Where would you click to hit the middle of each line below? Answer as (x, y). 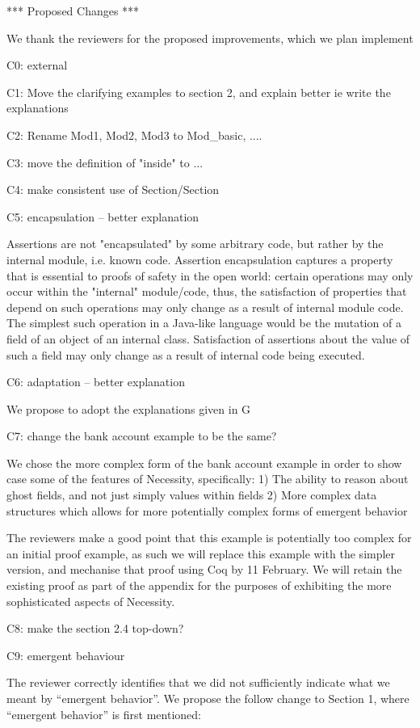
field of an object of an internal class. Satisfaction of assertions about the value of (208, 338)
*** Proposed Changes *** (73, 11)
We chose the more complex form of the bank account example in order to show (204, 463)
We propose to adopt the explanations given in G (129, 408)
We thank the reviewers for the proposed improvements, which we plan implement (210, 38)
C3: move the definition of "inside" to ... (105, 162)
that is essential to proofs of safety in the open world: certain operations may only (210, 275)
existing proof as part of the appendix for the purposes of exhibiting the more (199, 585)
